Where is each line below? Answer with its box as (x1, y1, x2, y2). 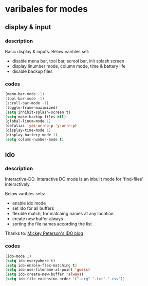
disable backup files (12, 68, 53, 74)
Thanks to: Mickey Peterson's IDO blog (5, 230, 84, 236)
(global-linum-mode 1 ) (5, 119, 51, 124)
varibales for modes (5, 3, 88, 15)
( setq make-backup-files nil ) (5, 114, 67, 119)
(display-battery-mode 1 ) (5, 133, 57, 138)
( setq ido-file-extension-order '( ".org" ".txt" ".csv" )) (5, 277, 125, 282)
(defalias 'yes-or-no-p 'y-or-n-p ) (5, 123, 77, 128)
